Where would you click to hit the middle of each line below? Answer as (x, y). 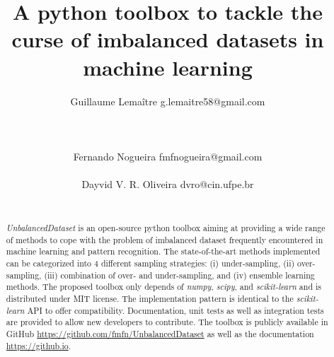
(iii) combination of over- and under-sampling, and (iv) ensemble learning (179, 275)
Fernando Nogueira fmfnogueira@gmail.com (168, 156)
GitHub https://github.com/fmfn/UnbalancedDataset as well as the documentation (160, 333)
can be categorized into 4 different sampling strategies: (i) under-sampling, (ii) (150, 263)
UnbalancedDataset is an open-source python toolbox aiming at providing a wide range (166, 228)
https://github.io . (39, 345)
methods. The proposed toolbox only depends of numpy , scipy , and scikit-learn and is (163, 287)
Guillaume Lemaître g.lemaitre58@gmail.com (168, 101)
